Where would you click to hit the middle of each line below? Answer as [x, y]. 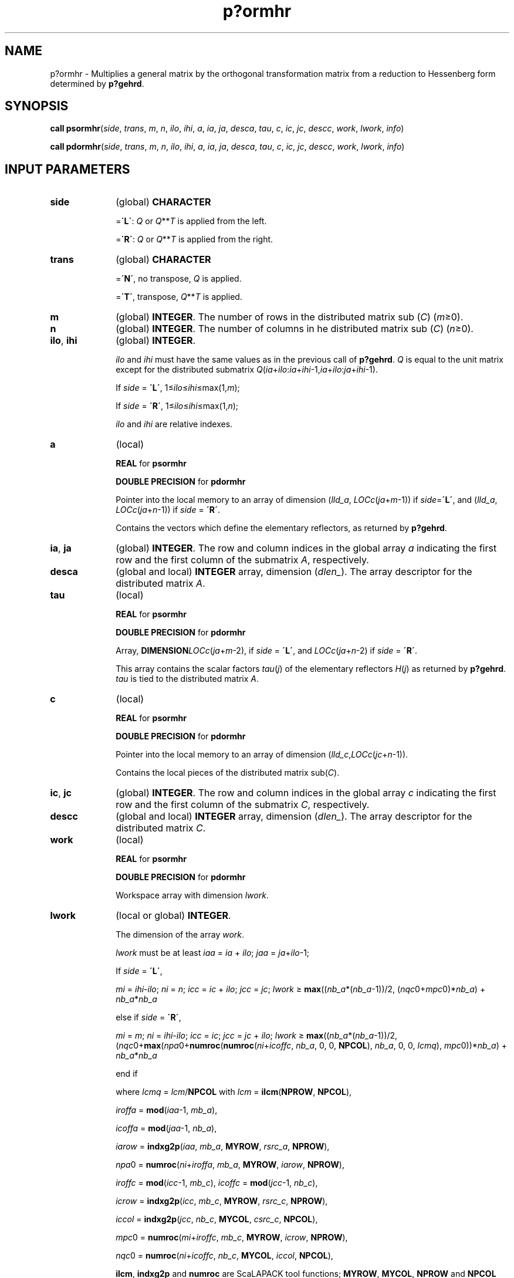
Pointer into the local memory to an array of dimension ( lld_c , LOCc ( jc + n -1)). [262, 755]
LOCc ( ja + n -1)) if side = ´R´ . [168, 510]
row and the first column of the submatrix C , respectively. [243, 805]
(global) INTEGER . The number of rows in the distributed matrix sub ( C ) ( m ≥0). [290, 317]
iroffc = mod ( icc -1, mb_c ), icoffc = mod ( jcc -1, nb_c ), [217, 1183]
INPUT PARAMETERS [67, 169]
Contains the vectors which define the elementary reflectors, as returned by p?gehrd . [281, 528]
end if [127, 1074]
